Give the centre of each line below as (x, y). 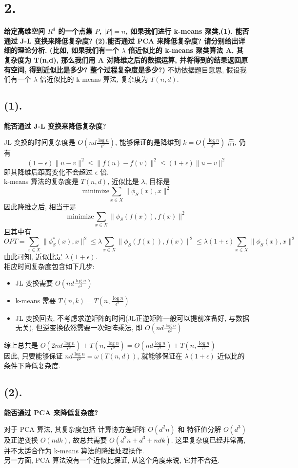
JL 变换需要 (34, 282)
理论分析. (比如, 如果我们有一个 (68, 50)
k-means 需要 (36, 300)
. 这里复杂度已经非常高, (208, 439)
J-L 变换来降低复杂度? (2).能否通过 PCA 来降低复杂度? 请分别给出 (129, 40)
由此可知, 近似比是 (33, 256)
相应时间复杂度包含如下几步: (49, 266)
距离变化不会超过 (65, 171)
